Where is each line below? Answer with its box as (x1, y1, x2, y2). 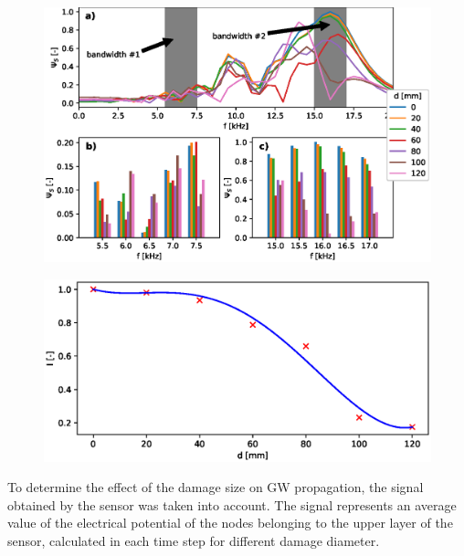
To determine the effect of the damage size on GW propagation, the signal (7, 477, 424, 497)
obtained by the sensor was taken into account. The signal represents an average (7, 495, 457, 514)
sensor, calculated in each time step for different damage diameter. (7, 530, 380, 550)
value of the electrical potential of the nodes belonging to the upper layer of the (7, 513, 453, 532)
